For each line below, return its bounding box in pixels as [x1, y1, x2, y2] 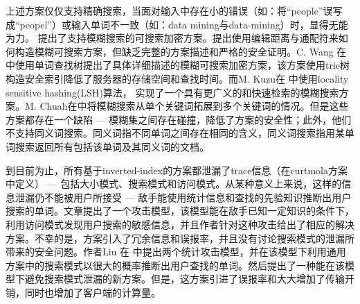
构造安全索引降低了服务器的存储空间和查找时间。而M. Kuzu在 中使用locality [6, 71, 349, 85]
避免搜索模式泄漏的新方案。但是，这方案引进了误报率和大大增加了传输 [24, 271, 345, 286]
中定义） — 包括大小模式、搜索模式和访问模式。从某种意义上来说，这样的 [6, 176, 342, 191]
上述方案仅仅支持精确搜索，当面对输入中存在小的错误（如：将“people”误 [6, 3, 333, 17]
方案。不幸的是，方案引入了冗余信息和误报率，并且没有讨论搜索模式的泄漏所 [6, 230, 354, 245]
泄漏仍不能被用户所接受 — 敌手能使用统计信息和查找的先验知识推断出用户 [15, 189, 352, 204]
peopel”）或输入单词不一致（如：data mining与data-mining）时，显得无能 [19, 17, 348, 31]
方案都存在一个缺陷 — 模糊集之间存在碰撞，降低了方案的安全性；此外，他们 [6, 112, 352, 126]
